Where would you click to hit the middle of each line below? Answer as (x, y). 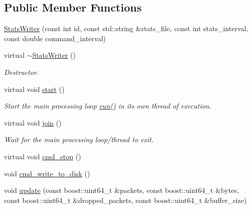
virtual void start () (34, 89)
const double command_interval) (55, 38)
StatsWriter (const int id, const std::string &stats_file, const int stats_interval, (126, 28)
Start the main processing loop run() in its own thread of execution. (108, 106)
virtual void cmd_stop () (43, 156)
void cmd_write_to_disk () (47, 173)
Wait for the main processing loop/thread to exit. (79, 139)
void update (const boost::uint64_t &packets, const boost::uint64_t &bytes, (121, 190)
